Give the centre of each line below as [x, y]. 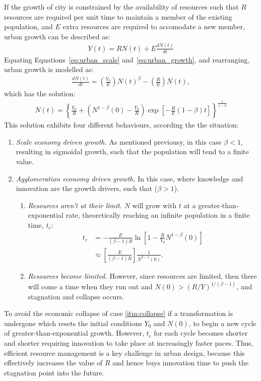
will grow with [154, 205]
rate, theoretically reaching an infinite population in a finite [158, 215]
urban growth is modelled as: [49, 69]
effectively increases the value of [53, 363]
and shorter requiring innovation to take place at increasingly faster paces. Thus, [129, 342]
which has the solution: [40, 93]
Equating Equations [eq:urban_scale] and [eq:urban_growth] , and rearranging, [127, 59]
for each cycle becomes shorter [201, 333]
